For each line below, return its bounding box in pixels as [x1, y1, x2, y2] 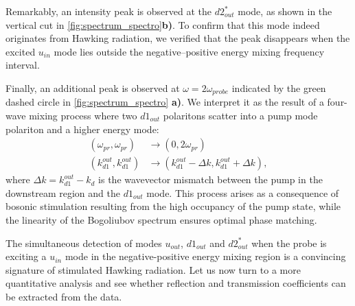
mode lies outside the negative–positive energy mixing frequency [54, 44, 325, 58]
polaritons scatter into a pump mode [163, 108, 318, 123]
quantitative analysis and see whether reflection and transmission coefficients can [5, 276, 346, 290]
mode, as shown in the [238, 4, 332, 18]
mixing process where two [29, 108, 137, 123]
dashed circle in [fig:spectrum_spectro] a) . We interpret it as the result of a [5, 95, 324, 109]
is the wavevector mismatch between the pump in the [98, 172, 323, 187]
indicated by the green [231, 80, 326, 95]
